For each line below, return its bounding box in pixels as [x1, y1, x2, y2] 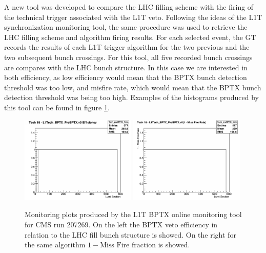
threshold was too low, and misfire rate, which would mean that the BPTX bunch [4, 82, 261, 92]
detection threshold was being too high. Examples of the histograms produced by [4, 92, 259, 103]
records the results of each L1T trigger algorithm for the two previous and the [4, 42, 250, 52]
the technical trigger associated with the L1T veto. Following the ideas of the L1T [4, 11, 262, 22]
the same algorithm [25, 239, 86, 250]
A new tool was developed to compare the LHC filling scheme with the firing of [4, 2, 254, 12]
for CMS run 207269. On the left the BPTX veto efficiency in [25, 219, 218, 229]
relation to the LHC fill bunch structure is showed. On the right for [25, 229, 236, 240]
